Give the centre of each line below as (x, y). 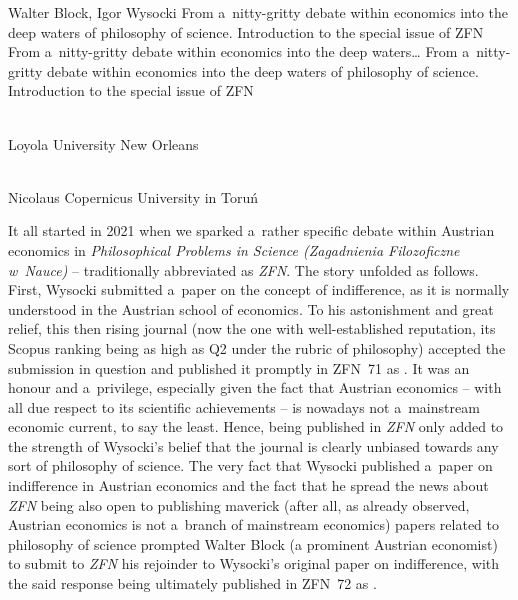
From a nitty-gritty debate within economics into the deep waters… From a (239, 51)
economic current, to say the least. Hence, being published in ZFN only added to (256, 426)
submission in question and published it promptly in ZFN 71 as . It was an (239, 367)
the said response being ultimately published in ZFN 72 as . (192, 583)
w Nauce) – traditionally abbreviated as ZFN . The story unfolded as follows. (243, 269)
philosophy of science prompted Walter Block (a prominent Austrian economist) (253, 543)
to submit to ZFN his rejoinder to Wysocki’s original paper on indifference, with (254, 563)
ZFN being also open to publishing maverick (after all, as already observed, (239, 504)
